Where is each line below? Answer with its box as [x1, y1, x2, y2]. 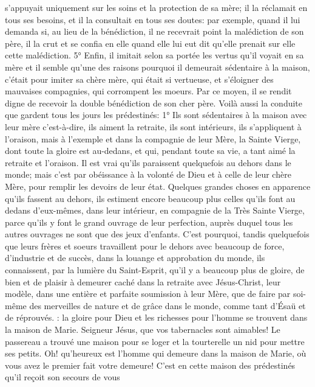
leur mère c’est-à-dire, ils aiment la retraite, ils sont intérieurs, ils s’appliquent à [5, 120, 302, 133]
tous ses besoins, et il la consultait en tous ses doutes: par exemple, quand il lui [5, 13, 300, 26]
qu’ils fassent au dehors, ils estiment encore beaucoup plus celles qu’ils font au [5, 192, 296, 204]
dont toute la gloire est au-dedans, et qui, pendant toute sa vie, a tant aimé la [5, 144, 296, 157]
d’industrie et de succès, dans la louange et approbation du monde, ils [5, 251, 265, 264]
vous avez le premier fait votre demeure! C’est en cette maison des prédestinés [5, 358, 296, 371]
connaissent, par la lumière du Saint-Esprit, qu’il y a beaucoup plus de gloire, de [5, 263, 305, 276]
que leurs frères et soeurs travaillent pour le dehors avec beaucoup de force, [5, 239, 285, 252]
